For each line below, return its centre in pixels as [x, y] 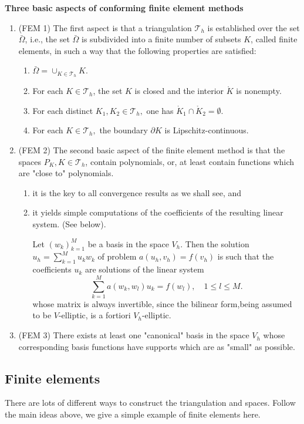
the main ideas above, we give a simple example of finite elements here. [133, 414]
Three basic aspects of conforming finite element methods [124, 8]
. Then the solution [215, 243]
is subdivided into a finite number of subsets [161, 39]
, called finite [274, 39]
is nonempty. [259, 91]
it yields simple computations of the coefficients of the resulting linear [158, 212]
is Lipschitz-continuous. [207, 130]
